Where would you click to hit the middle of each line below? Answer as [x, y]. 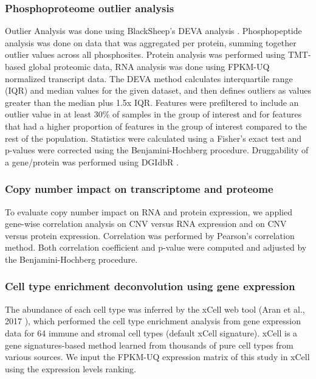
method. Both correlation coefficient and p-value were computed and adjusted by [156, 247]
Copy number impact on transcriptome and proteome [139, 189]
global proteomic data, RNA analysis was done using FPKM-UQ [149, 66]
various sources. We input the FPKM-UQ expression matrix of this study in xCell [157, 357]
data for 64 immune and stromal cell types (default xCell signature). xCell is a [151, 332]
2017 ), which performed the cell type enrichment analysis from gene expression [153, 321]
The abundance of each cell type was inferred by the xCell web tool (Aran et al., [155, 309]
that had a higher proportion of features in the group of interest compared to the [156, 126]
